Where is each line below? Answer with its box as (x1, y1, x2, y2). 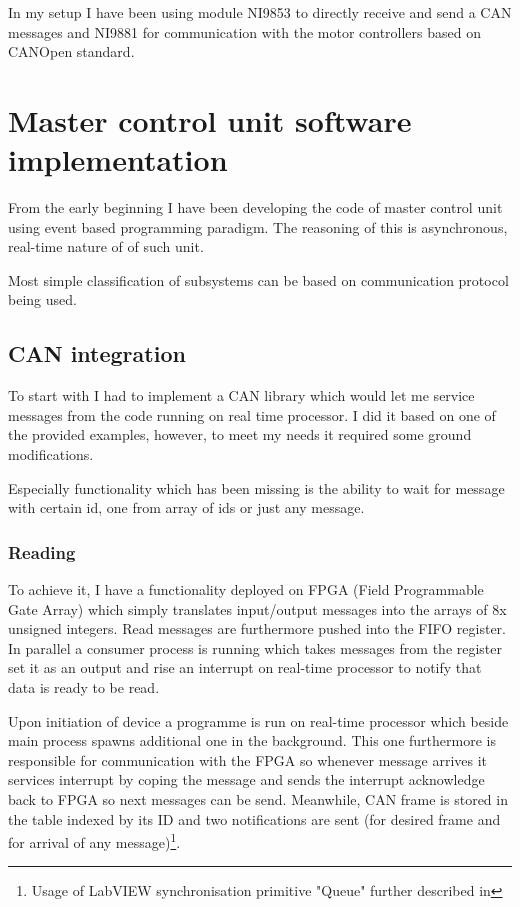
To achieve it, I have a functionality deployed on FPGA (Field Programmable (8, 579, 484, 600)
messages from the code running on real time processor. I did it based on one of (8, 404, 496, 425)
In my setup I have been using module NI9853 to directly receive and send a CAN (8, 2, 512, 22)
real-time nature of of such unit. (8, 236, 204, 257)
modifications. (8, 444, 94, 465)
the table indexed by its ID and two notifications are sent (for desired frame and (8, 808, 501, 829)
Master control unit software (8, 99, 412, 140)
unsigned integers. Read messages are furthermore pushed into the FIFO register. (8, 618, 506, 639)
